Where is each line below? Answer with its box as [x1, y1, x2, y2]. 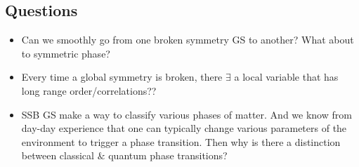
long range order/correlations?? [21, 83, 157, 98]
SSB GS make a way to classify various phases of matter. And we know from [21, 107, 352, 121]
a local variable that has [234, 69, 339, 84]
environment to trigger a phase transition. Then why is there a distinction [21, 134, 341, 149]
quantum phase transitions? [108, 148, 228, 163]
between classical [21, 148, 94, 163]
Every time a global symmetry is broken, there [21, 69, 223, 84]
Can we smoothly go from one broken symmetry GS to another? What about [21, 32, 354, 47]
